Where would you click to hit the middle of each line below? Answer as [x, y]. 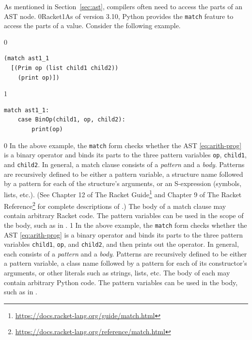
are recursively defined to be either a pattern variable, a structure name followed [124, 174]
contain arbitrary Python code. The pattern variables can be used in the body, [121, 282]
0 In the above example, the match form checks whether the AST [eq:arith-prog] [123, 145]
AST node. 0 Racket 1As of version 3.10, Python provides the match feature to [119, 16]
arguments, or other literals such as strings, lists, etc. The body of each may [117, 272]
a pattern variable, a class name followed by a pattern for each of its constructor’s [126, 263]
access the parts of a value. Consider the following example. [92, 25]
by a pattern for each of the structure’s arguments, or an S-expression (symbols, [123, 183]
